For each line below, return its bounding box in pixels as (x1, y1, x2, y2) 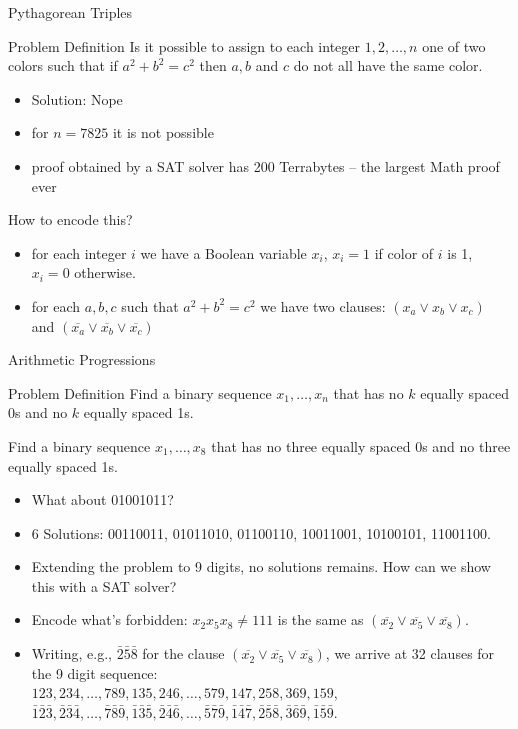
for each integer (31, 242, 127, 263)
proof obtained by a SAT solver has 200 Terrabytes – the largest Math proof (31, 155, 500, 176)
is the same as (277, 609, 364, 630)
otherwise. (74, 262, 136, 283)
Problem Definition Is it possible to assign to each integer (8, 35, 361, 56)
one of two (422, 35, 486, 56)
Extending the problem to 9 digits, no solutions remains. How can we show (31, 556, 491, 577)
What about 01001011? (31, 489, 174, 510)
